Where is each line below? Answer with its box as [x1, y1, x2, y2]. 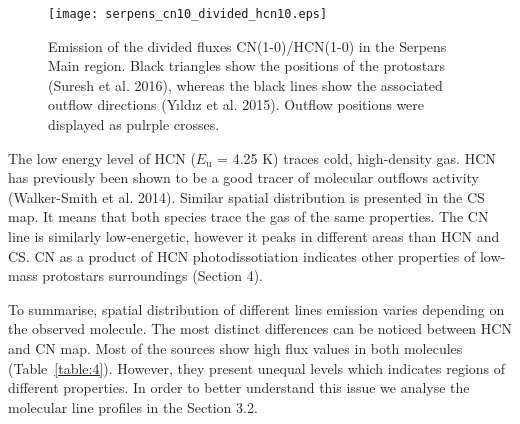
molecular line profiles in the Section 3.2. [8, 396, 258, 417]
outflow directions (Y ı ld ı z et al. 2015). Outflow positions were [48, 94, 425, 115]
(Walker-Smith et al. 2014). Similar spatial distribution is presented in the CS [8, 186, 485, 207]
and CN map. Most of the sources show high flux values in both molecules [8, 337, 463, 358]
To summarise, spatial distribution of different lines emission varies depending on [8, 298, 505, 319]
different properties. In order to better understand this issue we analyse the [8, 377, 470, 398]
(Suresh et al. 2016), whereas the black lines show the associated [48, 74, 443, 95]
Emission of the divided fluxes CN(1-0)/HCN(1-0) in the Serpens [48, 35, 447, 56]
